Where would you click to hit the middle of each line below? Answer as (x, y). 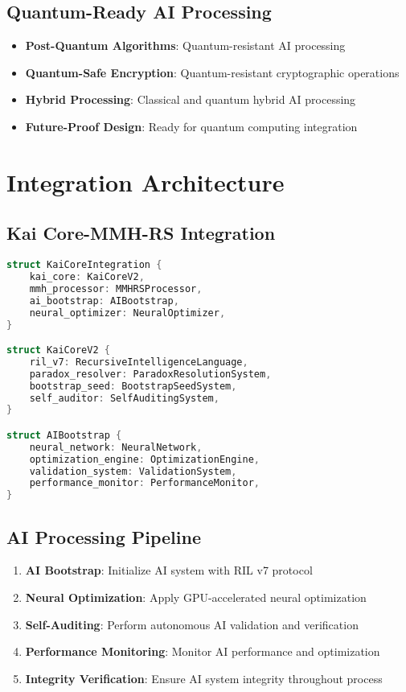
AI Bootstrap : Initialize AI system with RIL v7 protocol (169, 570)
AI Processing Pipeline (104, 536)
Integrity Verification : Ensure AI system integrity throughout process (204, 678)
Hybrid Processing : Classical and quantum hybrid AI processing (191, 99)
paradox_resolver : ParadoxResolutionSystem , (150, 374)
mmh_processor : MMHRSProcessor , (116, 288)
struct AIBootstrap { (64, 435)
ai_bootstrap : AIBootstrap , (104, 301)
